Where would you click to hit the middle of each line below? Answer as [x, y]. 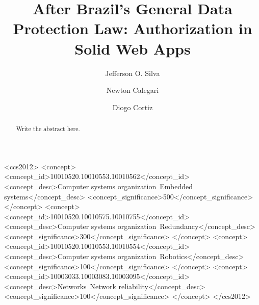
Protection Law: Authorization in [133, 28]
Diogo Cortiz [133, 107]
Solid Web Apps [133, 48]
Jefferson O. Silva [133, 73]
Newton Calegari [133, 90]
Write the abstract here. [48, 129]
